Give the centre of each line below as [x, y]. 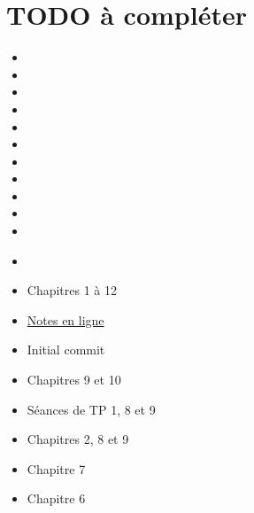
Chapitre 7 [56, 468]
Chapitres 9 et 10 [74, 380]
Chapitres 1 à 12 [72, 290]
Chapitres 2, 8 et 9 [78, 439]
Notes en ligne [65, 319]
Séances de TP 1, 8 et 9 [91, 409]
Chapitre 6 [56, 498]
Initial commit [66, 350]
